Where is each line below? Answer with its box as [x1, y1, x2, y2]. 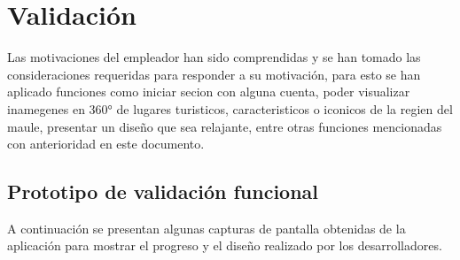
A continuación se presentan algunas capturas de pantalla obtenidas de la [7, 218, 406, 237]
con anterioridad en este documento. [7, 134, 205, 153]
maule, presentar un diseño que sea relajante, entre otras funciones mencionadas [7, 117, 442, 135]
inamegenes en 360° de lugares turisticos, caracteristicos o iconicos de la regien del [7, 99, 453, 118]
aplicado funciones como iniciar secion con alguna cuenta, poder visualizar [7, 82, 410, 101]
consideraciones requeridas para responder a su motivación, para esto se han [7, 65, 421, 83]
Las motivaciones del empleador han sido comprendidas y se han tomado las [7, 48, 421, 66]
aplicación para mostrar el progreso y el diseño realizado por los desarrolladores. [7, 236, 442, 255]
